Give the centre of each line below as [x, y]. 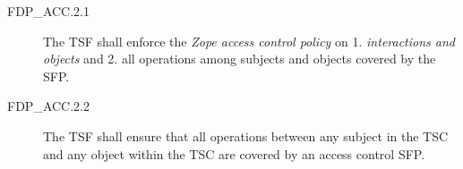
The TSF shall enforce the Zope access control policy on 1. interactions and [249, 41]
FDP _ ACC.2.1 [48, 11]
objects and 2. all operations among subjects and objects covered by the [240, 59]
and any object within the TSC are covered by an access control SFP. [234, 153]
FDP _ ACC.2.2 [48, 106]
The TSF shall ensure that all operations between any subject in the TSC [246, 135]
